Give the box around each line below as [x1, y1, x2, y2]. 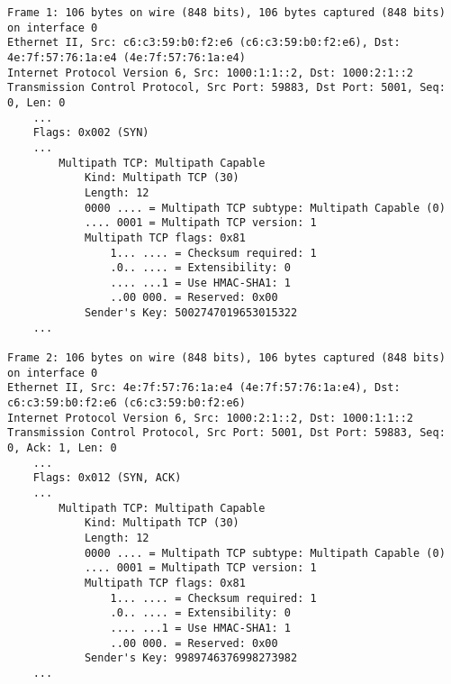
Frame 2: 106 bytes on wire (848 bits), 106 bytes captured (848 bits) [7, 351, 446, 365]
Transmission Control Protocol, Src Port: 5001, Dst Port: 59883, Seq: [7, 426, 446, 440]
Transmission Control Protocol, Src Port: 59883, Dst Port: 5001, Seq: [7, 81, 446, 95]
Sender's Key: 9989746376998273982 [84, 652, 298, 665]
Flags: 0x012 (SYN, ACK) [32, 471, 182, 485]
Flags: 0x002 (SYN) [32, 126, 149, 140]
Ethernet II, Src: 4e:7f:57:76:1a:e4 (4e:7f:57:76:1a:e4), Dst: [7, 381, 401, 395]
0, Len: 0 [7, 96, 66, 109]
